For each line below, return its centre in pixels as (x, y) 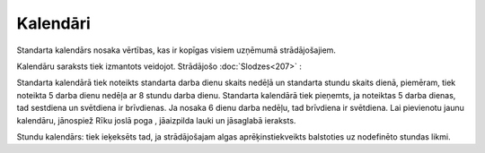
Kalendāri (54, 23)
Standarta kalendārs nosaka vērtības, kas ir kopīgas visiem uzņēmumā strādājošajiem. (176, 50)
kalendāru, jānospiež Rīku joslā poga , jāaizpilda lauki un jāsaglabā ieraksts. (156, 120)
